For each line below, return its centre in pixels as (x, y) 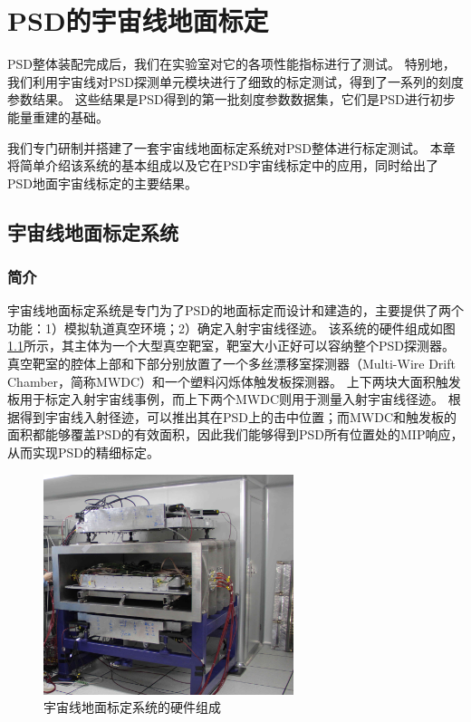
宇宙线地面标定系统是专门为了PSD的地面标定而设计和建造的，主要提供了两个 (236, 310)
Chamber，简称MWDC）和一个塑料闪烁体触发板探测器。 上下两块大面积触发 (234, 381)
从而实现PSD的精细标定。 (84, 452)
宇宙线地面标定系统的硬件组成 (132, 707)
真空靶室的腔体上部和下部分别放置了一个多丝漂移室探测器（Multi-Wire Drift (231, 364)
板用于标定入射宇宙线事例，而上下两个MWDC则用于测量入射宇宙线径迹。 (226, 399)
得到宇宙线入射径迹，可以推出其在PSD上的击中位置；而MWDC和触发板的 (238, 416)
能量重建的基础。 (58, 116)
